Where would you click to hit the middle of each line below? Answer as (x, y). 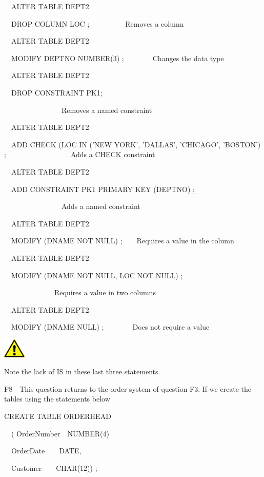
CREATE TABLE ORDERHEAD (58, 416)
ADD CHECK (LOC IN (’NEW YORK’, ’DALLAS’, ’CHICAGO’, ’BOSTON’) (136, 144)
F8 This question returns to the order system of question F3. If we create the (128, 388)
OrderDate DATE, (46, 451)
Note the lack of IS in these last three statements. (82, 371)
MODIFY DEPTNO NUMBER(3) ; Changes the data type (117, 58)
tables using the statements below (57, 399)
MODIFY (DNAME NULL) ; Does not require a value (110, 327)
